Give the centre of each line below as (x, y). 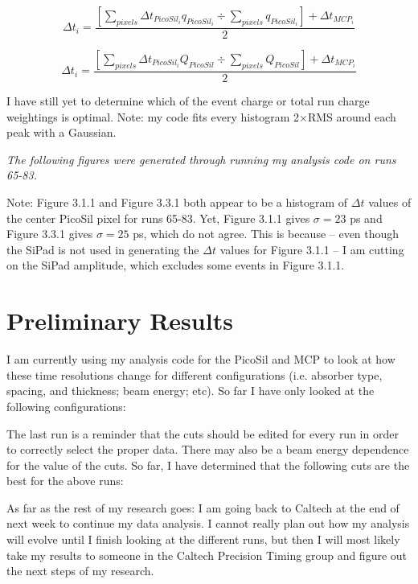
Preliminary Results (120, 321)
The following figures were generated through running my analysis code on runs (201, 159)
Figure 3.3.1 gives (50, 234)
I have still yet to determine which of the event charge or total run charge (188, 101)
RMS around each (352, 116)
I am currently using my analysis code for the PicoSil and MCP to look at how (201, 359)
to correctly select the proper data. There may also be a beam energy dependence (208, 449)
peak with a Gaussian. (61, 132)
